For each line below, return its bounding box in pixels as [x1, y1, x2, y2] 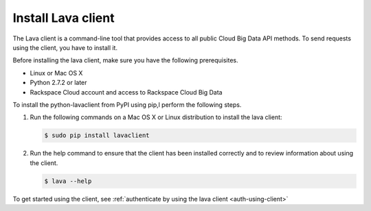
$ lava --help [44, 177, 92, 185]
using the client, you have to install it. [12, 43, 118, 51]
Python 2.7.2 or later [30, 79, 87, 87]
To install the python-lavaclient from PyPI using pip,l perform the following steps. [12, 100, 242, 109]
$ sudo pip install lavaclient [44, 132, 150, 140]
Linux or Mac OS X [30, 69, 83, 77]
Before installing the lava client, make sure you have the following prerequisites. [12, 56, 238, 64]
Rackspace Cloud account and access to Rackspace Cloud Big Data [30, 88, 223, 96]
